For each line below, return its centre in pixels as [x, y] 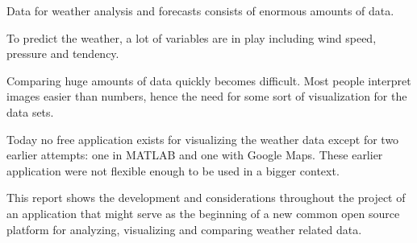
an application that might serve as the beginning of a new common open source [203, 213]
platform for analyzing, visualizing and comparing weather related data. [184, 229]
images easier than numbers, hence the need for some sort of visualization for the [207, 96]
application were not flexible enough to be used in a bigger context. [173, 170]
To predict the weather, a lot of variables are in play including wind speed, [192, 37]
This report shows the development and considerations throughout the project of [206, 198]
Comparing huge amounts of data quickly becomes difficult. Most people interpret [209, 80]
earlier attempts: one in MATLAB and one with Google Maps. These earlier [195, 155]
